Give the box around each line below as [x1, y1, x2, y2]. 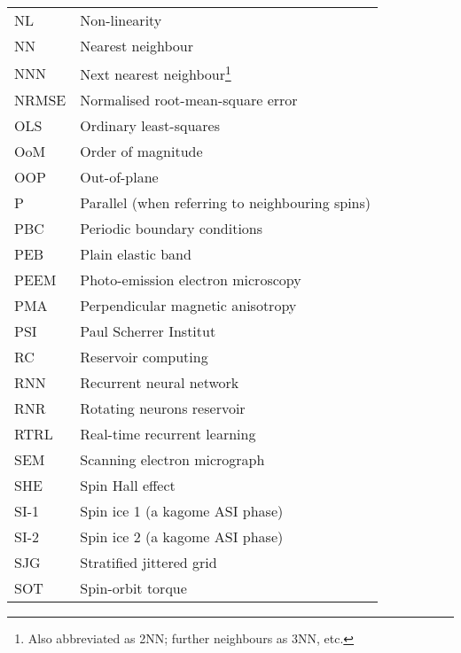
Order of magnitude [80, 141, 203, 162]
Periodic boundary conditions [80, 218, 263, 239]
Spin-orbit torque [80, 578, 187, 599]
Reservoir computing [80, 346, 208, 368]
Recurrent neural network [80, 372, 239, 393]
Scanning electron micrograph [80, 449, 265, 470]
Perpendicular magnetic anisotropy [80, 295, 297, 316]
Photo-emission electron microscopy [80, 269, 301, 291]
